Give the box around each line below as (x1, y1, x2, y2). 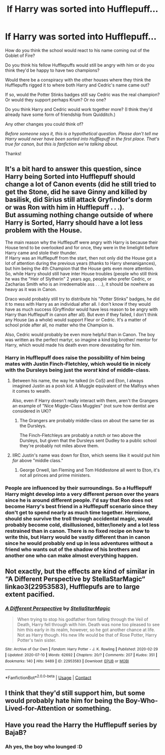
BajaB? (5, 728, 27, 737)
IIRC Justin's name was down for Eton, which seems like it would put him (12, 452, 160, 458)
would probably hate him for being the (5, 697, 124, 705)
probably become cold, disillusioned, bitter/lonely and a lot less (5, 521, 160, 528)
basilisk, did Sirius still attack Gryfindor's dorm (5, 196, 152, 204)
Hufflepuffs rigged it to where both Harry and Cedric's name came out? (5, 82, 150, 88)
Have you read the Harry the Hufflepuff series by (5, 721, 157, 729)
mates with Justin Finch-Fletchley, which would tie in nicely (5, 360, 151, 367)
